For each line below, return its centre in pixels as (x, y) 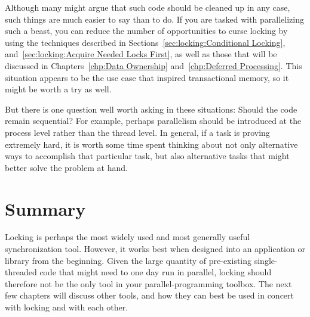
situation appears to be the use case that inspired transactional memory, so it (147, 77)
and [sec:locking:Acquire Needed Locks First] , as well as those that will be (141, 54)
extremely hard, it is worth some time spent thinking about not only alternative (151, 144)
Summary (45, 208)
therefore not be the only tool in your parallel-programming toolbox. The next (148, 283)
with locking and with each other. (67, 307)
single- (266, 260)
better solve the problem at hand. (66, 167)
